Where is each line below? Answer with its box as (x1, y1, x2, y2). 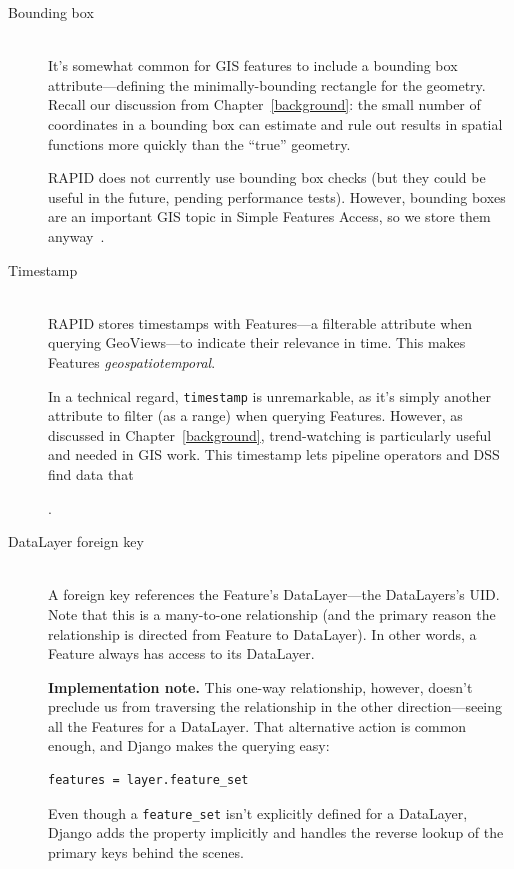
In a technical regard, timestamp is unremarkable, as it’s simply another (48, 385, 491, 406)
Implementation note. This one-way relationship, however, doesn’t (48, 676, 473, 697)
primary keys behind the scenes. (48, 841, 244, 862)
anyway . (48, 225, 105, 246)
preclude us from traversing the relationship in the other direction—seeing (48, 696, 503, 717)
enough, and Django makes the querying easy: (48, 735, 330, 756)
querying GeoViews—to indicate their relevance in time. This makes (48, 332, 466, 353)
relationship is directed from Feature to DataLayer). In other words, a (48, 623, 477, 644)
